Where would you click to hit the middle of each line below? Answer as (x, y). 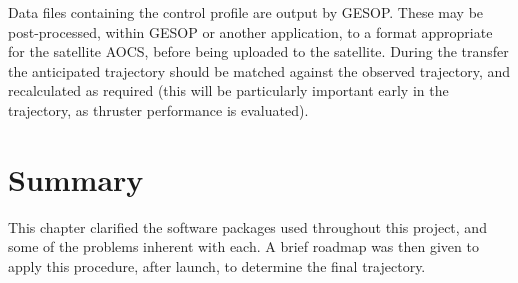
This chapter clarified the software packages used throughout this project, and (247, 226)
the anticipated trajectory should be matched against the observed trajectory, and (259, 70)
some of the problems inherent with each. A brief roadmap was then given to (243, 246)
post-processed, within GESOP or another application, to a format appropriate (250, 31)
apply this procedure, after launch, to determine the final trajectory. (217, 265)
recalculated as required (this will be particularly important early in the (228, 90)
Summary (76, 178)
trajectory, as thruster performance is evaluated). (158, 109)
